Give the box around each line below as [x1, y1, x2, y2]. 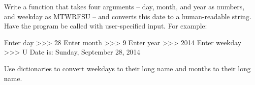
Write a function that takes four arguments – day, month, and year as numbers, [4, 1, 245, 11]
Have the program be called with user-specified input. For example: [4, 21, 207, 31]
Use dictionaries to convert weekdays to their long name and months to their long [4, 63, 251, 73]
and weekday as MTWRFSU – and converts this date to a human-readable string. [4, 11, 252, 21]
